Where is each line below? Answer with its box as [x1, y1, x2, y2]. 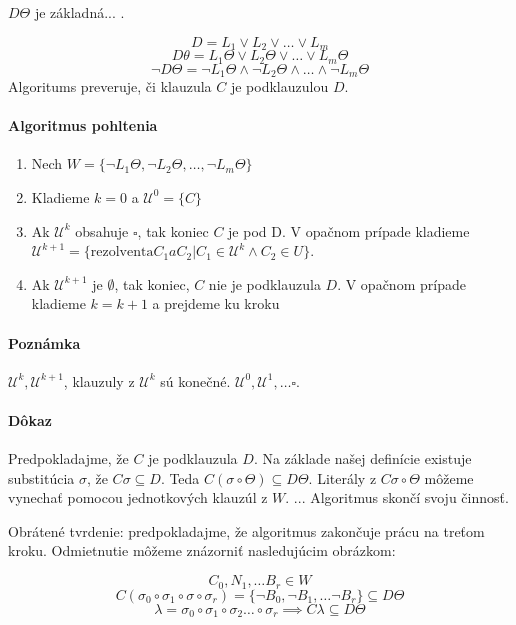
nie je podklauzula [208, 273, 321, 294]
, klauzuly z [63, 370, 135, 391]
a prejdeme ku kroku [152, 293, 280, 314]
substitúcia [8, 467, 75, 488]
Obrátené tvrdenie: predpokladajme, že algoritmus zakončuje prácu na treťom [8, 520, 485, 541]
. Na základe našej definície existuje [253, 448, 472, 469]
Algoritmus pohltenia [8, 115, 158, 136]
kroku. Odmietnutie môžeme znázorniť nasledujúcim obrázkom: [8, 540, 396, 561]
